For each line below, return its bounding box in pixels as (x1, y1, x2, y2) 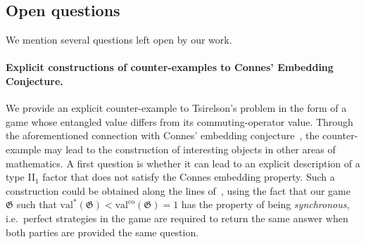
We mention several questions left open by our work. (6, 32, 232, 47)
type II (6, 169, 35, 184)
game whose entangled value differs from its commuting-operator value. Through (6, 114, 353, 129)
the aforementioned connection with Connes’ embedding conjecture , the (6, 128, 320, 143)
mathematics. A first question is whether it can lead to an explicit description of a (6, 155, 360, 170)
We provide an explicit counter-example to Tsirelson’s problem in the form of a (6, 101, 347, 115)
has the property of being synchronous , (181, 197, 350, 212)
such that (16, 197, 57, 212)
